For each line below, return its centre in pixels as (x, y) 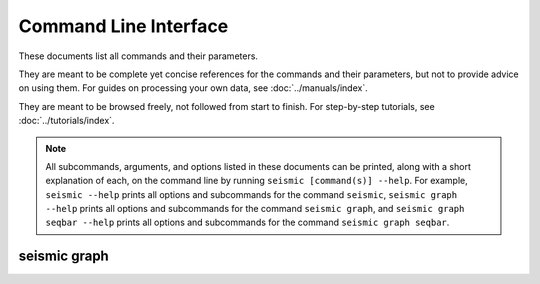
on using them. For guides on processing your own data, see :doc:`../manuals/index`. (193, 88)
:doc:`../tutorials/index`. (66, 121)
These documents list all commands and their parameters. (138, 56)
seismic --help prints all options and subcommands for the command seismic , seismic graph (251, 194)
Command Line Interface (123, 26)
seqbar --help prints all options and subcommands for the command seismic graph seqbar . (247, 222)
